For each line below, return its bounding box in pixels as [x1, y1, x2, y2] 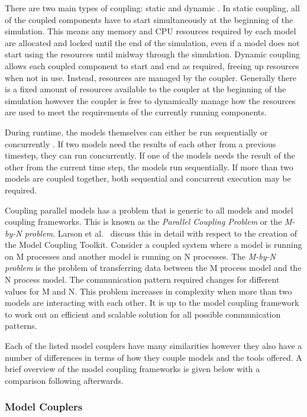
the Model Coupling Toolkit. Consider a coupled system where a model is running [5, 238, 302, 251]
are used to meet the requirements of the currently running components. [5, 106, 267, 118]
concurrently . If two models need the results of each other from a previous [5, 137, 276, 150]
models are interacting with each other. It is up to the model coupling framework [5, 296, 299, 309]
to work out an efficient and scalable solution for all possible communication [5, 308, 281, 320]
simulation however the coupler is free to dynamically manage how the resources [5, 94, 296, 106]
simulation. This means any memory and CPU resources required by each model [5, 25, 296, 37]
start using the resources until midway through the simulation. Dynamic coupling [5, 48, 300, 60]
